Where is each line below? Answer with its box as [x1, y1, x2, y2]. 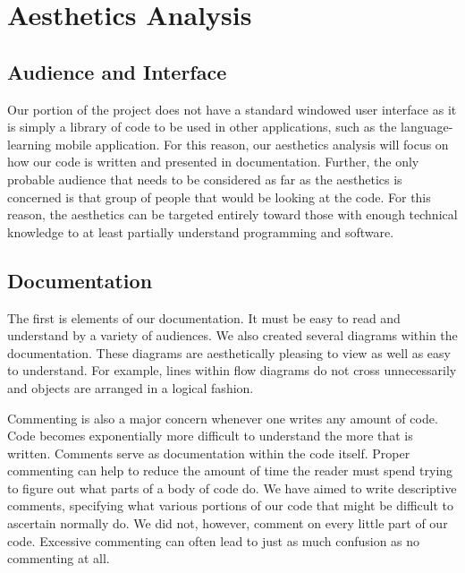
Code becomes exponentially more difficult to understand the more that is [7, 426, 413, 445]
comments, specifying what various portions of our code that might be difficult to [7, 496, 453, 515]
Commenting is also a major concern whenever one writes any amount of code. [7, 408, 438, 427]
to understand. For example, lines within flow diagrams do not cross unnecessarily [7, 361, 457, 380]
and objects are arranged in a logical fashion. [7, 378, 254, 397]
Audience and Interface [7, 57, 227, 85]
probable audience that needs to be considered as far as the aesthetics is [7, 169, 402, 188]
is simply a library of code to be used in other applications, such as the [7, 117, 397, 136]
